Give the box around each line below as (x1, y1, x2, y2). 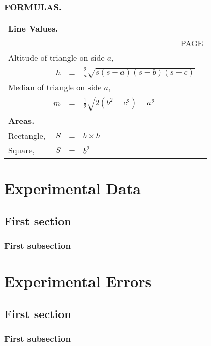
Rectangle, (8, 129, 46, 141)
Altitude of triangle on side (8, 52, 105, 64)
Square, (8, 144, 35, 156)
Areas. (8, 114, 35, 127)
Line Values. (8, 22, 58, 35)
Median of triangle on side (8, 81, 102, 93)
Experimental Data (4, 178, 141, 199)
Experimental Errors (4, 271, 152, 292)
